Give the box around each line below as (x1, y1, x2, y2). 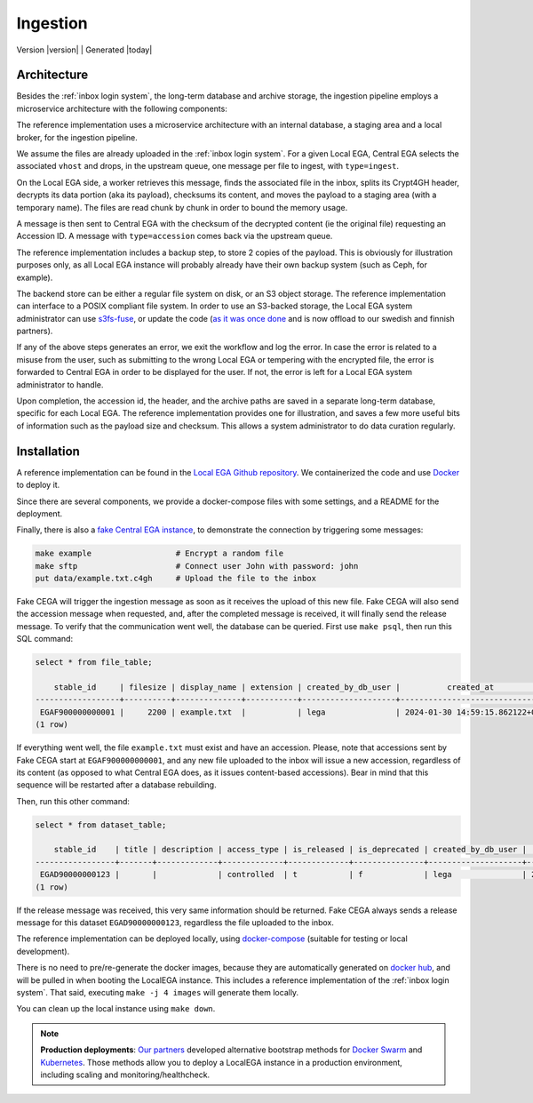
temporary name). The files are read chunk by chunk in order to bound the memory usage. (16, 202, 348, 212)
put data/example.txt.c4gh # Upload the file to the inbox (35, 573, 317, 584)
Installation (16, 444, 80, 459)
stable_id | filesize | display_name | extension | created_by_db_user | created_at (53, 682, 495, 692)
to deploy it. (16, 480, 60, 491)
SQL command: (16, 634, 74, 644)
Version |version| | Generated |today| (16, 44, 153, 55)
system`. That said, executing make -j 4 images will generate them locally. (16, 987, 299, 997)
